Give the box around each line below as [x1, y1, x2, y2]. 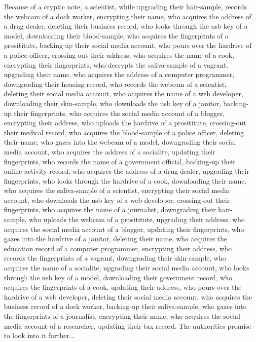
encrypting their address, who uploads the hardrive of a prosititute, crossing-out [4, 117, 246, 128]
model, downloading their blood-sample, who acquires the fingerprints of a [4, 30, 229, 40]
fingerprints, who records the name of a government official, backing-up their [4, 156, 236, 166]
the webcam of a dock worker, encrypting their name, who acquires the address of [4, 11, 252, 21]
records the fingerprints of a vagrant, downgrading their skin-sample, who [4, 253, 226, 263]
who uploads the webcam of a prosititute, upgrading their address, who [29, 214, 245, 225]
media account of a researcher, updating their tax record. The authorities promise [4, 320, 252, 331]
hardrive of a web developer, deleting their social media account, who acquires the [4, 291, 252, 302]
